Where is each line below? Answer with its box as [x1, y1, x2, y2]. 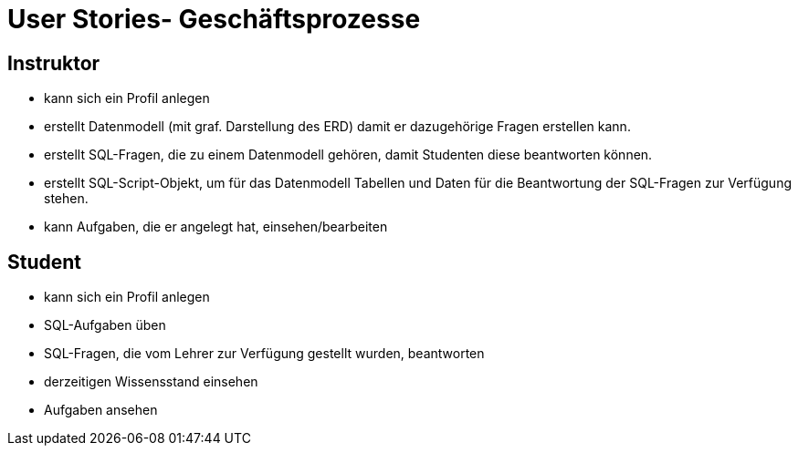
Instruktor [7, 51, 100, 75]
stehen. [44, 190, 89, 207]
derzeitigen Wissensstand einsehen [44, 374, 258, 390]
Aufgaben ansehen [44, 402, 158, 418]
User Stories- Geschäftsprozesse [7, 4, 421, 35]
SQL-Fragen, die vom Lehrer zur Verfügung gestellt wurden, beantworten [44, 345, 485, 362]
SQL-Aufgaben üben [44, 317, 166, 334]
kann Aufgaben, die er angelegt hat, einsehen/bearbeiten [44, 219, 388, 235]
